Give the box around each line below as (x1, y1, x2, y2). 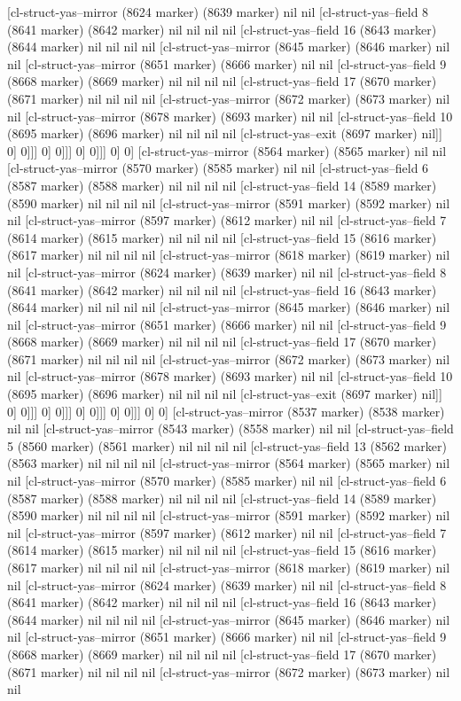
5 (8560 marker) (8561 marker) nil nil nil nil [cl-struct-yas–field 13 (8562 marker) (7, 436, 447, 455)
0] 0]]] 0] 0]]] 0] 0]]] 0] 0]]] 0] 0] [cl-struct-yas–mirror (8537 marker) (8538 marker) (7, 401, 445, 420)
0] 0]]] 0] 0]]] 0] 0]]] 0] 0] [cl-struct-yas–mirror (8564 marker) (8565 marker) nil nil (7, 141, 447, 160)
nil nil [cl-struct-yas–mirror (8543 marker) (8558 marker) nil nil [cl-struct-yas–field (7, 419, 454, 438)
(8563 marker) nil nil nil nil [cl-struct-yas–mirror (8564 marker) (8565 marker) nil (7, 454, 450, 472)
